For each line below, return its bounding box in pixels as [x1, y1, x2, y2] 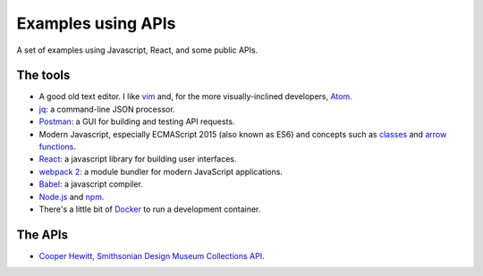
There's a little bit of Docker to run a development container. [38, 204, 261, 214]
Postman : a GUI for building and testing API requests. [38, 116, 235, 127]
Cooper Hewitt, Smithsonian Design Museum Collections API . [38, 250, 265, 261]
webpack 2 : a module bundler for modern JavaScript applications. [38, 166, 284, 177]
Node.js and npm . [38, 191, 105, 202]
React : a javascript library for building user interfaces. [38, 154, 237, 164]
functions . [38, 141, 76, 152]
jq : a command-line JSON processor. [38, 104, 175, 114]
